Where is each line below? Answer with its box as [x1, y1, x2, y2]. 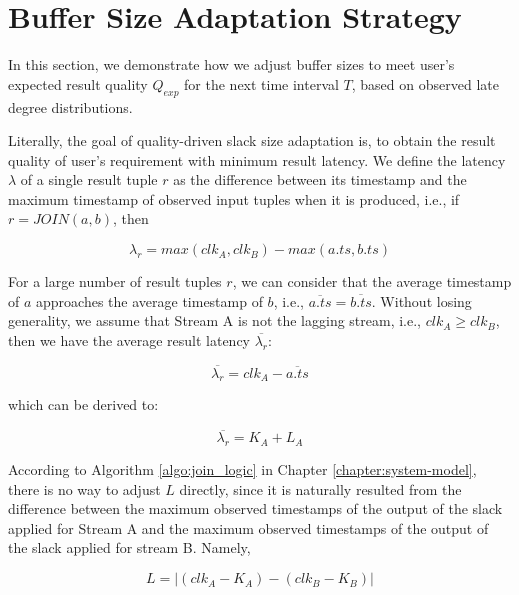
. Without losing [371, 290, 472, 311]
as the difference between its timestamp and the [173, 169, 467, 190]
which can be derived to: [8, 394, 159, 415]
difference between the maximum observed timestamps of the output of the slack [8, 498, 503, 519]
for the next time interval [184, 73, 339, 94]
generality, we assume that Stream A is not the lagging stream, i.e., [8, 310, 421, 331]
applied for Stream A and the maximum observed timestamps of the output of [8, 517, 489, 538]
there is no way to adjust [8, 478, 161, 499]
